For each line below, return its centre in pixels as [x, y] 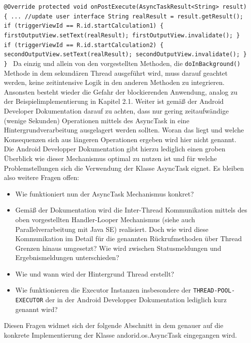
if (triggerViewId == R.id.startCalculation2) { [84, 45]
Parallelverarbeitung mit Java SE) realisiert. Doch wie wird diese [112, 229]
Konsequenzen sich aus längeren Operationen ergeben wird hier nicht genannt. [120, 139]
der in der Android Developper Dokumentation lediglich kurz [136, 300]
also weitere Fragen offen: [42, 177]
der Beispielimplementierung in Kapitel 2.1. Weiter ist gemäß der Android [114, 101]
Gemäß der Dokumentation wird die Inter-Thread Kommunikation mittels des [131, 210]
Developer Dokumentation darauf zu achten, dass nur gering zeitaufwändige [116, 110]
